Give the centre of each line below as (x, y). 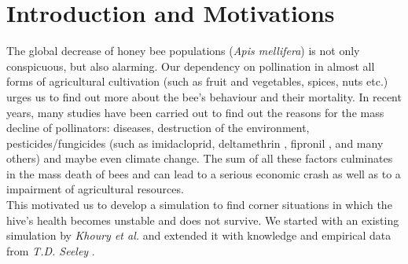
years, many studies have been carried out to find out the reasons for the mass (195, 112)
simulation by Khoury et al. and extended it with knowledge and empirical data (199, 235)
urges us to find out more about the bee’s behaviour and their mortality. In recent (204, 96)
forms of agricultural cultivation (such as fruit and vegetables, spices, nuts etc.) (197, 81)
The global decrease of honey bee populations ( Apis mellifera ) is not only (183, 51)
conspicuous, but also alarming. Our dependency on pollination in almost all (191, 66)
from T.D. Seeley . (51, 250)
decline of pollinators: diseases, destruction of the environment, (158, 128)
